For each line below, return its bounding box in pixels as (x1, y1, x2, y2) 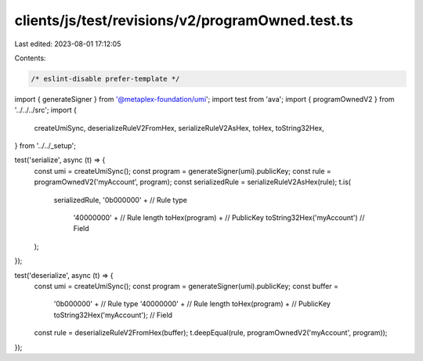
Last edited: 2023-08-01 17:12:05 (14, 39, 121, 49)
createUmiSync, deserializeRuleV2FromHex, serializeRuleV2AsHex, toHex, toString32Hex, (34, 123, 324, 132)
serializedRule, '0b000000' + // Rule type (53, 195, 188, 204)
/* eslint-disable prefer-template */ (31, 74, 180, 83)
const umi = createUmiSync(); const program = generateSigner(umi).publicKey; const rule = (34, 166, 332, 175)
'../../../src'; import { (14, 106, 78, 115)
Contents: (14, 53, 46, 63)
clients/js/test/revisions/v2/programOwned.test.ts (14, 12, 354, 29)
